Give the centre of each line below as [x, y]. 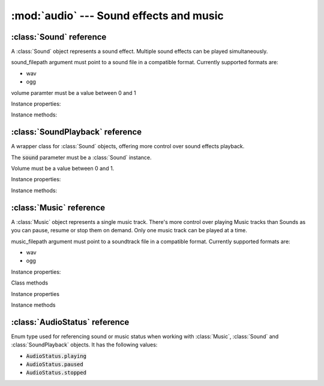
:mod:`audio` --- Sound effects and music [118, 16]
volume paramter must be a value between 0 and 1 [73, 92]
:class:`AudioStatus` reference [70, 322]
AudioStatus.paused [55, 364]
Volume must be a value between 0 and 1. [63, 169]
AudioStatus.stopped [56, 373]
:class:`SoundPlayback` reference [76, 132]
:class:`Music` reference [58, 207]
